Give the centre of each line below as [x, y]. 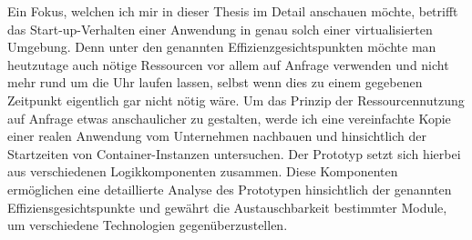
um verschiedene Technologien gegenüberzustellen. [148, 225]
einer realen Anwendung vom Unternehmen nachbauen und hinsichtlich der [217, 136]
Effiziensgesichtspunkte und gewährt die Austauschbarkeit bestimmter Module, [227, 207]
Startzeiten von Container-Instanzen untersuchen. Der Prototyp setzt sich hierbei [234, 153]
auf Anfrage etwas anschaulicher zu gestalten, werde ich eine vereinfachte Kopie [229, 118]
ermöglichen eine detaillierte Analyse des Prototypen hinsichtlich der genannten [230, 189]
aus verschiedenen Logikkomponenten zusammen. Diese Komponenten [203, 171]
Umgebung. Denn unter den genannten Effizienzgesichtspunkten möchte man [222, 47]
